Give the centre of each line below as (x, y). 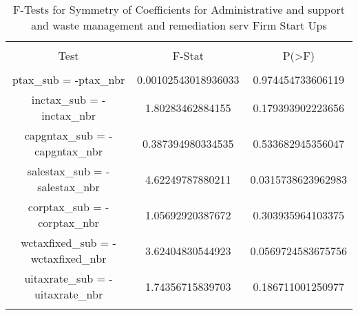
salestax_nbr (69, 187)
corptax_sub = (65, 207)
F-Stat (188, 55)
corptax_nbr (69, 222)
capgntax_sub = (65, 135)
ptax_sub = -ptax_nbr (69, 79)
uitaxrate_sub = (65, 278)
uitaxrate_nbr (69, 294)
